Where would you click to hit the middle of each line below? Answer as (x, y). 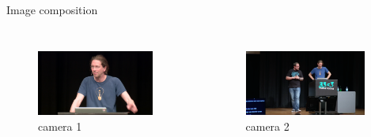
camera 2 (267, 126)
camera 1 (60, 126)
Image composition (52, 9)
